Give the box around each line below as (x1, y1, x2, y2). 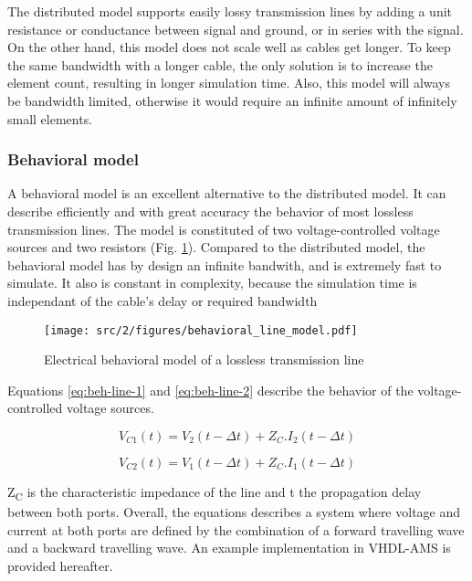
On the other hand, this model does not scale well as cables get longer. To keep (7, 37, 451, 57)
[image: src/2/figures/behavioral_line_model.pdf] (44, 323, 358, 337)
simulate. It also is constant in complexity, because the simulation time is (7, 273, 417, 292)
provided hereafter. (7, 555, 113, 575)
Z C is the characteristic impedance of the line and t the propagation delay (7, 481, 422, 503)
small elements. (7, 109, 93, 128)
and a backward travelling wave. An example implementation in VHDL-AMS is (7, 538, 451, 557)
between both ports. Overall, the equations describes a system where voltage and (7, 502, 461, 522)
